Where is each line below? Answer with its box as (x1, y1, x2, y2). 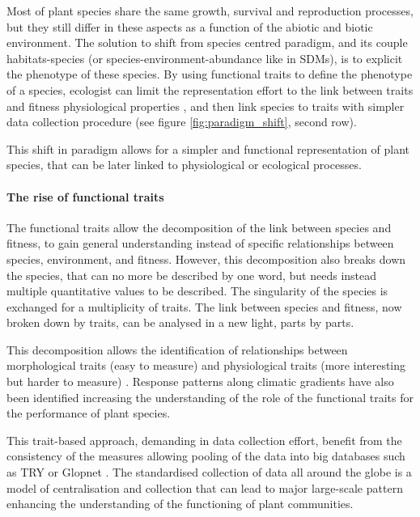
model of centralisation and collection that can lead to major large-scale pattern (6, 479, 403, 496)
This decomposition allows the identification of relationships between (6, 341, 348, 358)
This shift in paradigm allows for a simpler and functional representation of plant (6, 140, 410, 157)
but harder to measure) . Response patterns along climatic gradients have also (6, 373, 394, 390)
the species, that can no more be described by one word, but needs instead (6, 266, 377, 283)
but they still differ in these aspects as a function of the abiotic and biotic (6, 18, 373, 35)
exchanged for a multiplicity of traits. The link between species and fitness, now (6, 298, 402, 315)
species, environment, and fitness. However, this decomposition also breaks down (6, 250, 406, 267)
